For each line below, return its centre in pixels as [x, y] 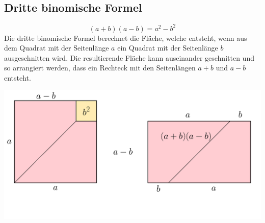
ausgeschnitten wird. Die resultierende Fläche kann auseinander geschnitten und [129, 57]
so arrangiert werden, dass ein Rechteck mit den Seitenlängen [100, 68]
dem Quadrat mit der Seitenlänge [57, 48]
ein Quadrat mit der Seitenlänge [168, 48]
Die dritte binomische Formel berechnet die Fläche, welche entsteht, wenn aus [126, 38]
